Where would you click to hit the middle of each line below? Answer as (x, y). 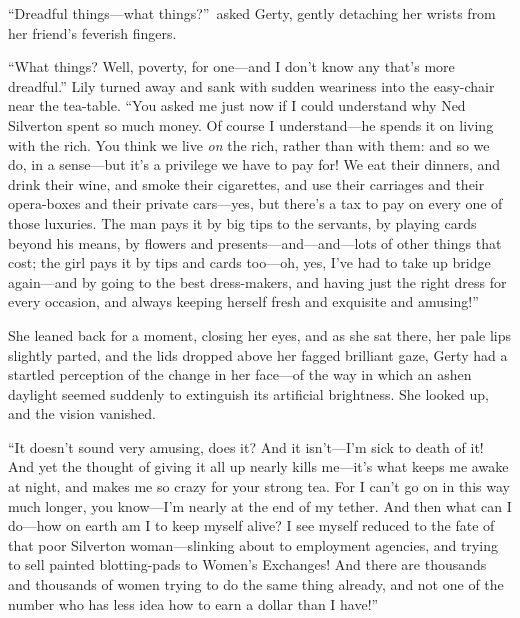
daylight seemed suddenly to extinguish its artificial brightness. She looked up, (248, 393)
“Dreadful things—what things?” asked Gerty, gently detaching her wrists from (252, 13)
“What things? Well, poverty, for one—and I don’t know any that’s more (231, 66)
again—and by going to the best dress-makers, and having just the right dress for (257, 281)
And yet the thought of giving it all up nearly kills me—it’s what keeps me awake (258, 466)
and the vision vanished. (82, 413)
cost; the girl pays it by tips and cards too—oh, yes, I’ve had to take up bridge (249, 262)
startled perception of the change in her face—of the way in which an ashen (240, 374)
